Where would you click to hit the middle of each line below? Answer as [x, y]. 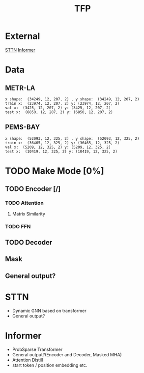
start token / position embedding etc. [50, 365]
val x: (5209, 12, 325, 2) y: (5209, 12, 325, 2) [58, 147]
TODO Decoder [29, 242]
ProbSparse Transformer [37, 349]
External [23, 36]
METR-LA [20, 88]
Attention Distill [28, 360]
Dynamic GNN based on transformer [49, 311]
